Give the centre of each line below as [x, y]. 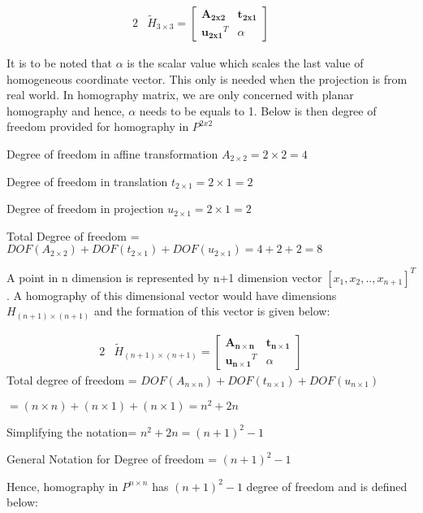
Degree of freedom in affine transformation [112, 154]
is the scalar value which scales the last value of [245, 63]
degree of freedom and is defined [327, 486]
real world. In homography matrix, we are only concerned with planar [180, 95]
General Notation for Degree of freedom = [112, 459]
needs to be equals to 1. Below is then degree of [258, 110]
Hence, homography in [63, 486]
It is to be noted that [59, 63]
